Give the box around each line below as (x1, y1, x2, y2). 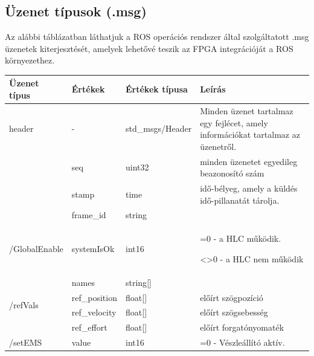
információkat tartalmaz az (200, 128, 300, 141)
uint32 (125, 161, 149, 173)
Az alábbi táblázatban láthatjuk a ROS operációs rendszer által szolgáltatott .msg (5, 30, 309, 43)
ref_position (71, 291, 117, 303)
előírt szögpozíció (200, 291, 263, 303)
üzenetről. (200, 140, 237, 152)
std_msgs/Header (125, 122, 192, 135)
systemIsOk (71, 242, 115, 255)
